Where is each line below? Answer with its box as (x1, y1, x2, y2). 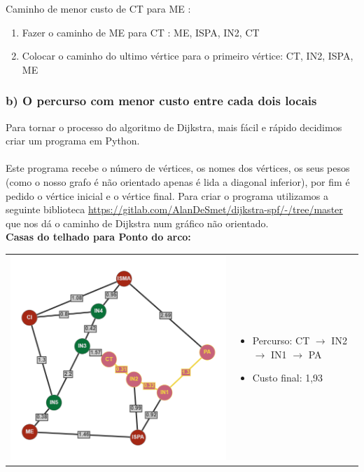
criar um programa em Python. (6, 133, 140, 148)
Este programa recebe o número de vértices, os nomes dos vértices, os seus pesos (6, 161, 350, 175)
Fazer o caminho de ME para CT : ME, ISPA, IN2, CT (22, 25, 260, 39)
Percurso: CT (252, 333, 310, 348)
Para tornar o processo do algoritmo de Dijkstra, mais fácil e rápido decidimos (6, 119, 342, 134)
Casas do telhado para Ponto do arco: (6, 229, 191, 244)
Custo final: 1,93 (252, 370, 323, 385)
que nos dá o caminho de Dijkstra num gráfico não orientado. (6, 215, 269, 230)
